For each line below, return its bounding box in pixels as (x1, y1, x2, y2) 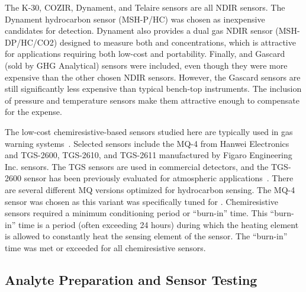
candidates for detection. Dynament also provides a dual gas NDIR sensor (5, 24, 273, 37)
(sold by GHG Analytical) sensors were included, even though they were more (5, 59, 288, 71)
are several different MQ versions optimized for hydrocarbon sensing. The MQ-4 (5, 183, 295, 195)
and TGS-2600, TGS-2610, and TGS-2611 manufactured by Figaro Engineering (5, 149, 292, 161)
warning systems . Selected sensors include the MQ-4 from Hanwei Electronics (5, 137, 289, 149)
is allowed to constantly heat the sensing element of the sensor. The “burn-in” (5, 230, 288, 242)
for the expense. (5, 105, 62, 118)
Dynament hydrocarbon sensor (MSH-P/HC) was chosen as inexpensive (5, 12, 265, 25)
